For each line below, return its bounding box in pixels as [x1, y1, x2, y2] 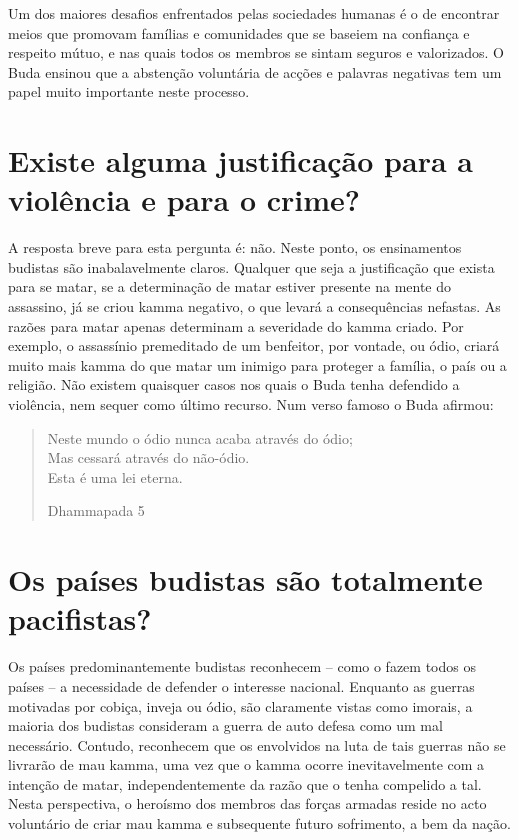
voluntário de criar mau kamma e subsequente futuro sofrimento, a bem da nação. [8, 813, 511, 834]
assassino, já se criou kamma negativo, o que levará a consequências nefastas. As [8, 296, 501, 317]
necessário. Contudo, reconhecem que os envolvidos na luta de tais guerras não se [8, 734, 506, 755]
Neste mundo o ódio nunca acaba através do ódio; [47, 427, 353, 448]
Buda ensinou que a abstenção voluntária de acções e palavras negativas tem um [8, 61, 502, 82]
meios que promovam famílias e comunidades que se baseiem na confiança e [8, 22, 470, 43]
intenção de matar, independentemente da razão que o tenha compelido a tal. [8, 773, 482, 794]
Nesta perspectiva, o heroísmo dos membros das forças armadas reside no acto [8, 793, 487, 814]
